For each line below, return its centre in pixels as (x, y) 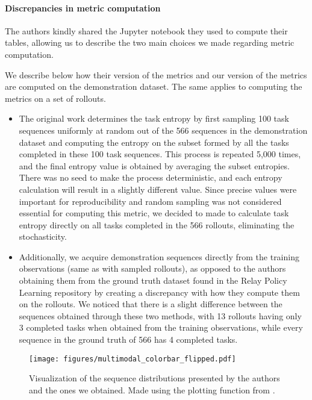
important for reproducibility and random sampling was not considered (150, 201)
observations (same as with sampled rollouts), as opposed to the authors (152, 268)
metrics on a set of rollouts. (55, 98)
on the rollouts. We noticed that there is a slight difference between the (151, 304)
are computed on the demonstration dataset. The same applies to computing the (154, 86)
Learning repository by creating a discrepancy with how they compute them (159, 292)
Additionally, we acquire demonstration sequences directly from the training (159, 256)
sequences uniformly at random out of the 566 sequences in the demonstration (163, 130)
